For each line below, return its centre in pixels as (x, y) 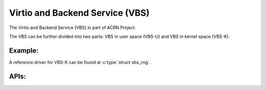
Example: (24, 50)
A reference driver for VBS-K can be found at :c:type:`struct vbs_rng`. (80, 62)
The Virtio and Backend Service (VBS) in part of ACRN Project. (73, 28)
